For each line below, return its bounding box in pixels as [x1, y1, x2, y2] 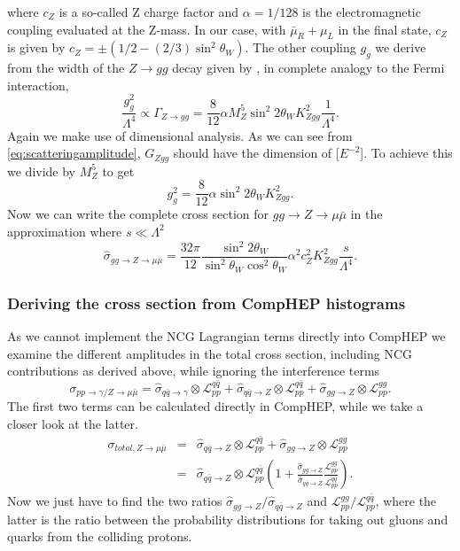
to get [102, 161, 135, 180]
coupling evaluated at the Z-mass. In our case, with [7, 19, 286, 38]
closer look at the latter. [7, 414, 138, 432]
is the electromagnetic [302, 3, 421, 20]
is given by [7, 38, 66, 57]
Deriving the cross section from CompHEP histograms [7, 291, 406, 314]
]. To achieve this [360, 144, 453, 162]
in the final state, [338, 19, 432, 38]
